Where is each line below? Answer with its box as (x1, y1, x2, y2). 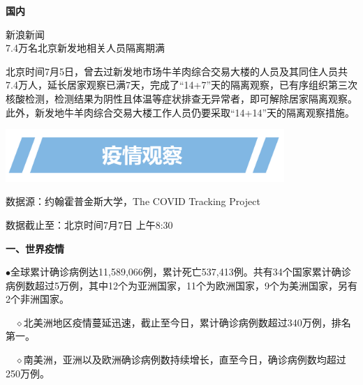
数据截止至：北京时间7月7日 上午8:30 (6, 217, 173, 232)
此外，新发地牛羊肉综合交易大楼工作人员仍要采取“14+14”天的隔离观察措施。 (6, 105, 355, 119)
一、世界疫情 (6, 241, 64, 255)
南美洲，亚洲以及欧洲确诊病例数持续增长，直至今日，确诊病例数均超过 (23, 352, 346, 367)
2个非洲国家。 (6, 292, 69, 306)
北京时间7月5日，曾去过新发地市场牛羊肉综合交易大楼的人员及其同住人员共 (6, 63, 348, 78)
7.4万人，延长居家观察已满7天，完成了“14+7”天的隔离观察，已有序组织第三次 (6, 77, 357, 92)
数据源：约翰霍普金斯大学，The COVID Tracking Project (6, 194, 260, 209)
